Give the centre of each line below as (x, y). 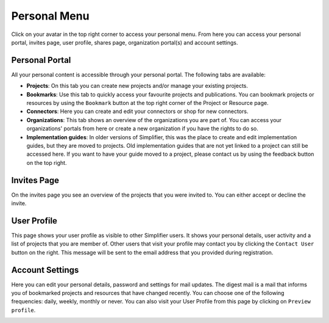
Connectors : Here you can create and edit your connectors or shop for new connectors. (137, 111)
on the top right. (47, 162)
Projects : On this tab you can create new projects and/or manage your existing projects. (137, 86)
